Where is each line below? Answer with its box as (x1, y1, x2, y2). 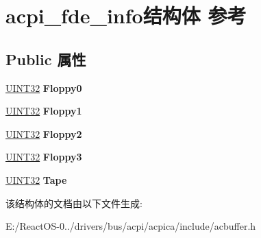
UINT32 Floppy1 (5, 104, 82, 118)
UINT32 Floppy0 (5, 80, 82, 95)
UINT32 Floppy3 (5, 150, 82, 164)
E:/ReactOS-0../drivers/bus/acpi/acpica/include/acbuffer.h (5, 219, 256, 233)
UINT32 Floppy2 (5, 126, 82, 141)
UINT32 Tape (5, 172, 67, 187)
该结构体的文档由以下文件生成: (5, 195, 142, 210)
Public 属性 (5, 48, 86, 69)
